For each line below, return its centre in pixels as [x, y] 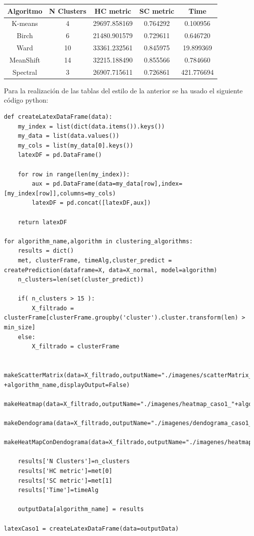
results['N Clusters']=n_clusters [74, 461]
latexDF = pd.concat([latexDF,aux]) [91, 203]
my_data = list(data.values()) [69, 136]
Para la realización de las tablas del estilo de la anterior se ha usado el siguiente [123, 90]
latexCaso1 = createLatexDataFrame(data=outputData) [91, 528]
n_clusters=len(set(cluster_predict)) [81, 280]
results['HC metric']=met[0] [65, 471]
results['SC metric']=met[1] [65, 481]
